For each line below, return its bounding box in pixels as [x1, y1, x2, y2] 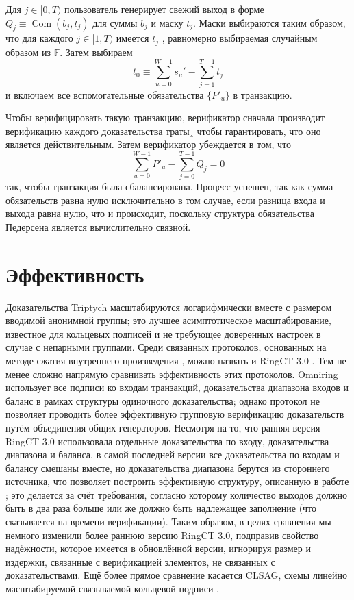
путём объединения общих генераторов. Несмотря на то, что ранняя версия [5, 420, 320, 434]
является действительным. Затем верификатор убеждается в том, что [5, 137, 292, 151]
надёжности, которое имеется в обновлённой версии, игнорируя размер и [5, 541, 311, 555]
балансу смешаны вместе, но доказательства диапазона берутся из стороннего [5, 460, 330, 475]
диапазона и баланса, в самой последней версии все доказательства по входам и [5, 447, 340, 462]
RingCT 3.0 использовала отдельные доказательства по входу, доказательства [5, 434, 329, 448]
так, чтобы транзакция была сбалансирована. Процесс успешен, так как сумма [5, 179, 333, 194]
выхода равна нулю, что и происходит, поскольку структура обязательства [5, 206, 314, 221]
